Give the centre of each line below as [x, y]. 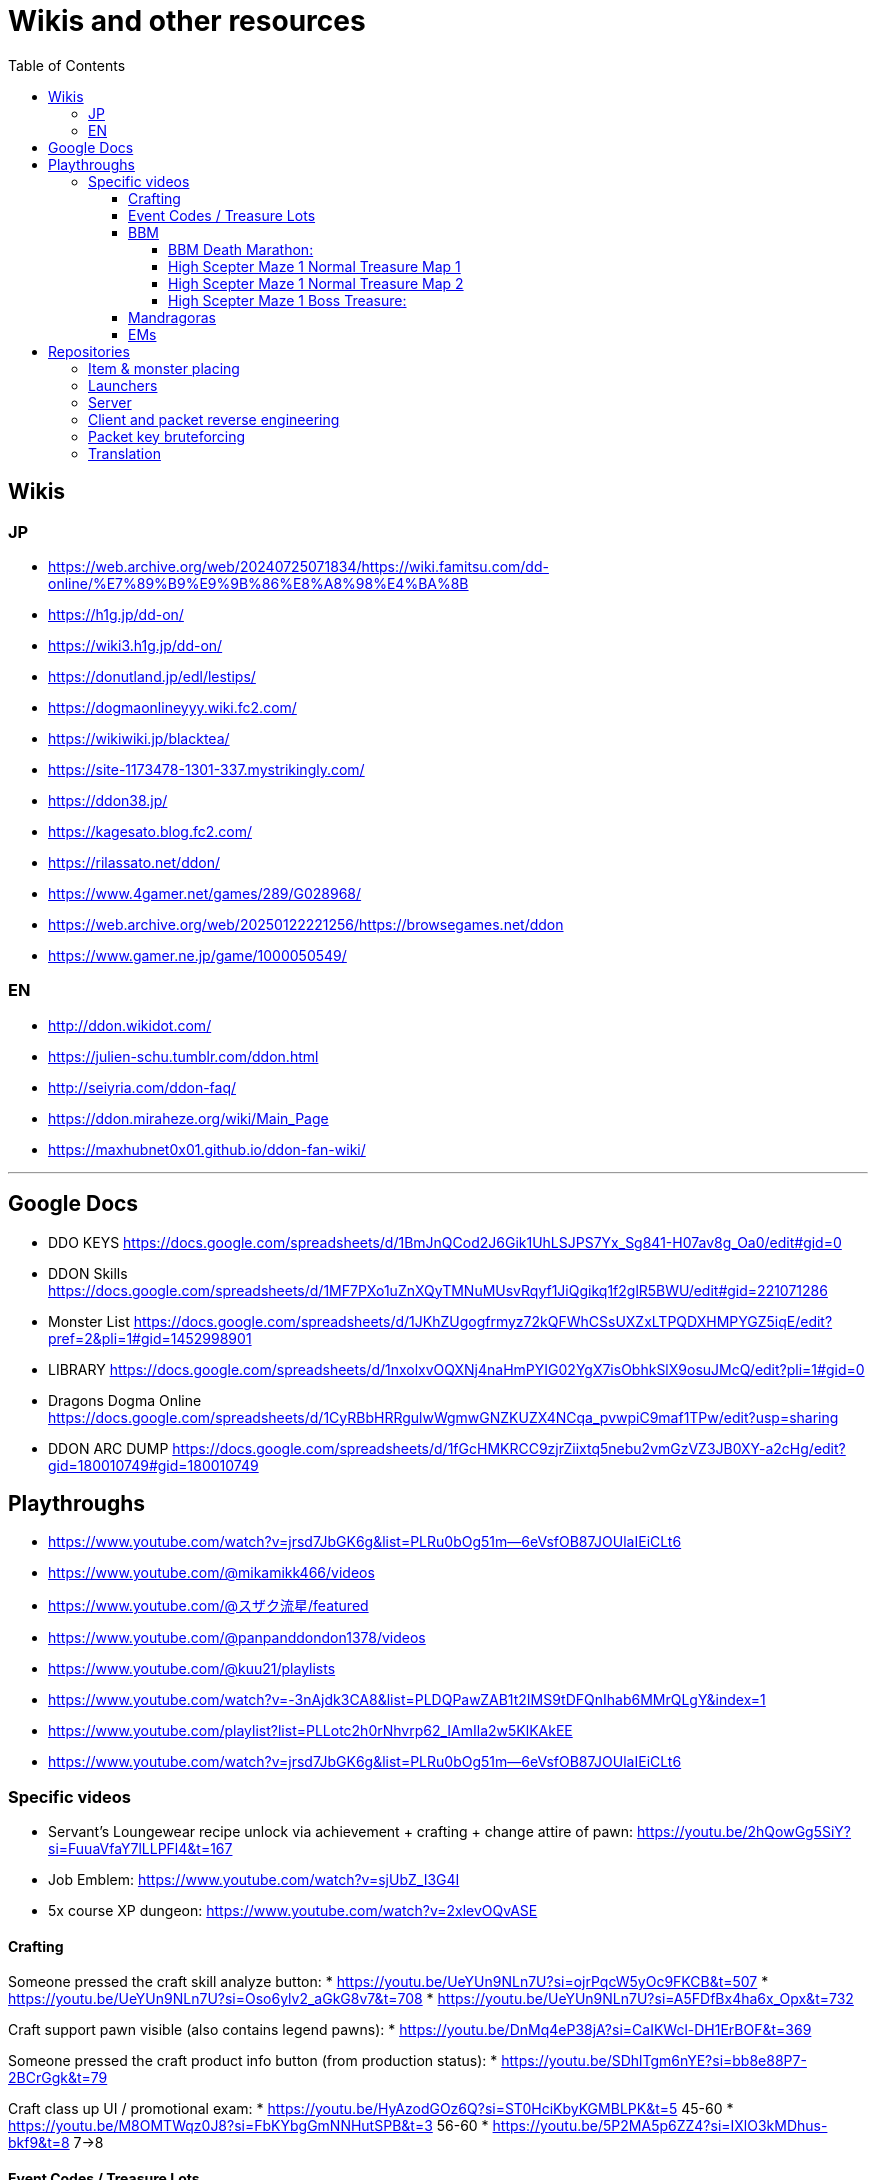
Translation [124, 453]
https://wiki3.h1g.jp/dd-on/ [135, 645]
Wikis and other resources [187, 21]
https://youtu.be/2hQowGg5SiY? [744, 1832]
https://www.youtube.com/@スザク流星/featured [208, 1606]
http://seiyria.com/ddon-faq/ [142, 1087]
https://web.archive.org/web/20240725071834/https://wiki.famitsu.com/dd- [298, 566]
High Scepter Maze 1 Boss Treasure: [287, 300]
